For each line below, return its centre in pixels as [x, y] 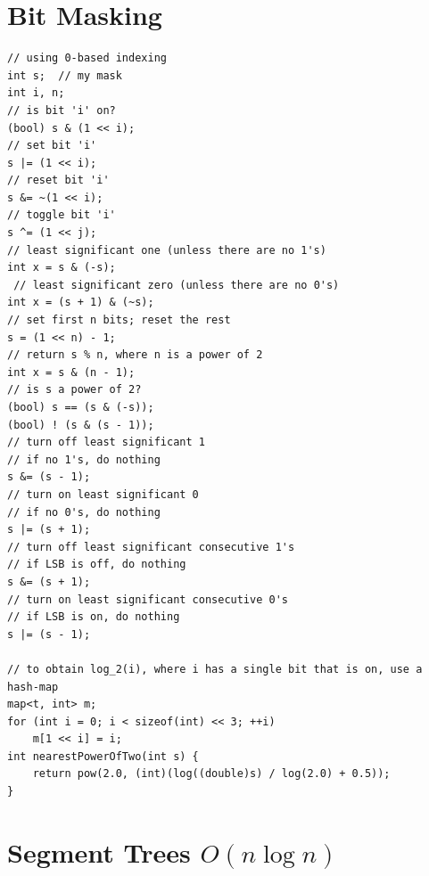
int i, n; [36, 93]
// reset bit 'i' [58, 180]
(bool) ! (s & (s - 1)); [81, 425]
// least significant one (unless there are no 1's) [167, 250]
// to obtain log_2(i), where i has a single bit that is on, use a [215, 669]
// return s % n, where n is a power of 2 [135, 355]
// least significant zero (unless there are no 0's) [177, 285]
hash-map [33, 687]
